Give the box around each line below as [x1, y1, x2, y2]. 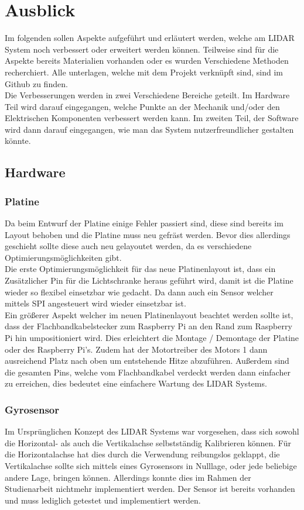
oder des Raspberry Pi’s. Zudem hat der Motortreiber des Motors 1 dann [5, 343, 268, 355]
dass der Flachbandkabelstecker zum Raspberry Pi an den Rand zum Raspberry [5, 320, 292, 332]
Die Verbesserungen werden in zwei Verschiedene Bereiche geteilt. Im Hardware [5, 89, 290, 101]
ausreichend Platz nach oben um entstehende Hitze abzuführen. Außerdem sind [5, 354, 289, 367]
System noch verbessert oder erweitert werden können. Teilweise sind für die [5, 43, 279, 55]
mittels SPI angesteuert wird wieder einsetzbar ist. [5, 297, 186, 309]
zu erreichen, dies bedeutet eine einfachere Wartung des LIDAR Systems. [5, 377, 267, 390]
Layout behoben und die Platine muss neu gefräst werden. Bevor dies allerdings [5, 228, 291, 240]
